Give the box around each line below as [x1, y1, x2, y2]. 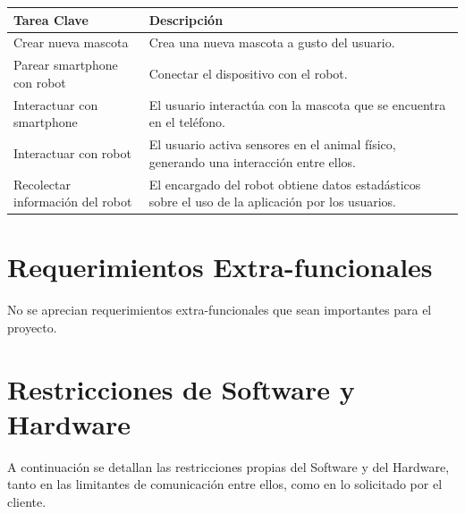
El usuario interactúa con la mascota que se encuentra [148, 95, 446, 114]
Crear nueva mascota [13, 33, 129, 52]
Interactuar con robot [13, 143, 131, 162]
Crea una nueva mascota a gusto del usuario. [148, 33, 395, 52]
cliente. [7, 493, 46, 510]
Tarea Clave [13, 10, 89, 29]
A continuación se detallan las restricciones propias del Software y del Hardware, [7, 457, 450, 476]
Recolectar [13, 174, 71, 193]
